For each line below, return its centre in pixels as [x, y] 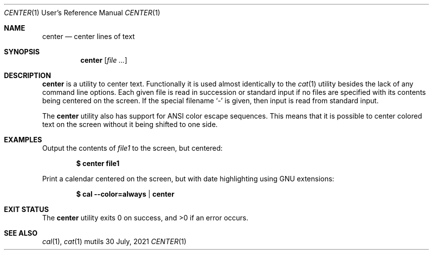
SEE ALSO [21, 233]
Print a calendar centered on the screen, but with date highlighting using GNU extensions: [188, 179]
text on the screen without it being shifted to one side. [130, 124]
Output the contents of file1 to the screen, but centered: [132, 148]
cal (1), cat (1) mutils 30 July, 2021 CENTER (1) [114, 241]
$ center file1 [98, 163]
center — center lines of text [88, 36]
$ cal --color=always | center [125, 194]
